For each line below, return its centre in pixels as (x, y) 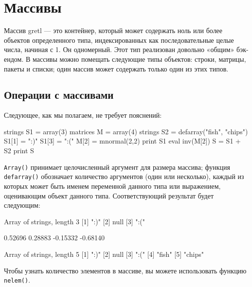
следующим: (22, 205)
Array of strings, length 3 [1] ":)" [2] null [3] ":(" (74, 221)
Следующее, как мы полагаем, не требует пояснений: (83, 115)
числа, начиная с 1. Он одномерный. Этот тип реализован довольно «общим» (119, 49)
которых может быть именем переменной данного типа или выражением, (112, 186)
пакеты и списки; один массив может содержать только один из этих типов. (116, 68)
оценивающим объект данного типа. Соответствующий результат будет (109, 195)
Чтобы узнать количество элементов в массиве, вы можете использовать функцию (125, 270)
